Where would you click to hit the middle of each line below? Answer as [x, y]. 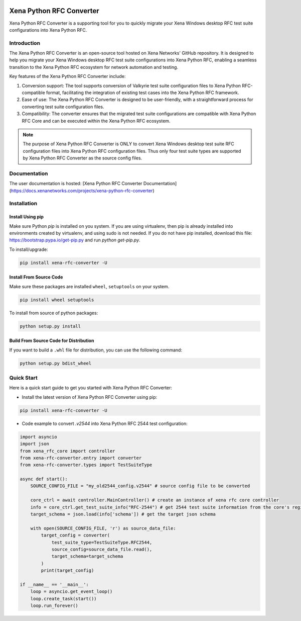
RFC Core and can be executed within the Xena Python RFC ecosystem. [96, 121]
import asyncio [38, 437]
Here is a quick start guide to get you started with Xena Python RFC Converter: [91, 388]
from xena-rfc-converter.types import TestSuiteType [86, 465]
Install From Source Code [36, 277]
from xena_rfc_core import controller [67, 451]
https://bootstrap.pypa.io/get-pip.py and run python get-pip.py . [75, 240]
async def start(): [44, 479]
